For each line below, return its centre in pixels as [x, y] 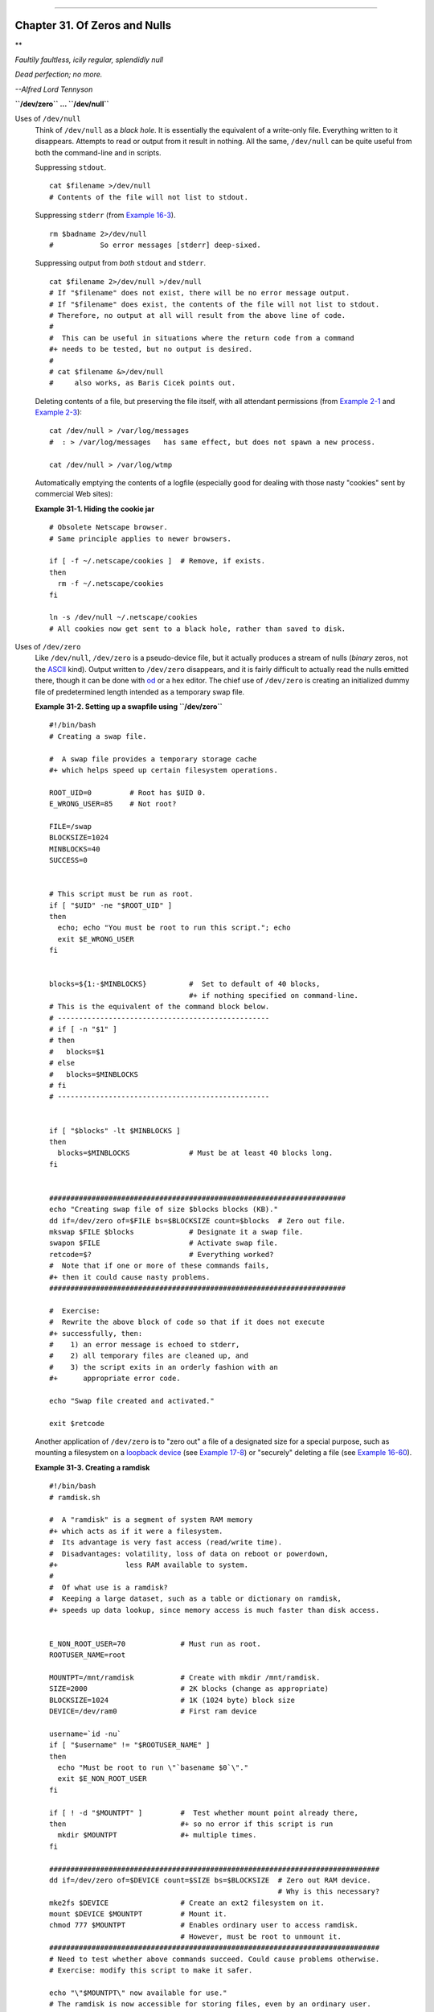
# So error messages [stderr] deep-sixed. [155, 245]
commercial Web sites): [74, 494]
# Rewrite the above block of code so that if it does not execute [187, 1322]
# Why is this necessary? [329, 1892]
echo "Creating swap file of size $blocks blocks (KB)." [164, 1210]
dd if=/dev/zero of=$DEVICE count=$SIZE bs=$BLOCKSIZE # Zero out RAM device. [210, 1880]
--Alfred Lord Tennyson [54, 89]
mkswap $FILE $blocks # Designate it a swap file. [176, 1232]
